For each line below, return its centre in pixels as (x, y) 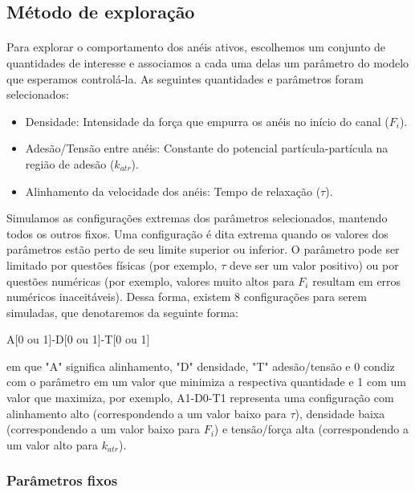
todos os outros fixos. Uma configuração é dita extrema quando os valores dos (197, 233)
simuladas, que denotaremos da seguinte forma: (122, 312)
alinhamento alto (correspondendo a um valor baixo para (146, 413)
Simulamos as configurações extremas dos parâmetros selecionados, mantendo (197, 218)
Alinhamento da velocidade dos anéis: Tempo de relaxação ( (173, 191)
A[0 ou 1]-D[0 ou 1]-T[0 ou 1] (78, 339)
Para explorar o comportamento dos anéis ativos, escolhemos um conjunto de (196, 47)
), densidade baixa (340, 413)
